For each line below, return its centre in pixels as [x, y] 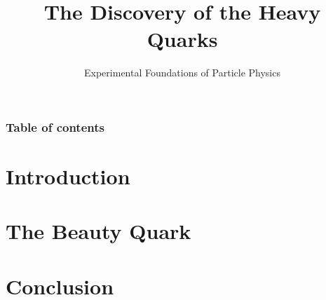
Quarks [182, 39]
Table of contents [55, 127]
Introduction [68, 176]
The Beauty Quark [99, 231]
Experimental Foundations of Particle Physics [182, 73]
